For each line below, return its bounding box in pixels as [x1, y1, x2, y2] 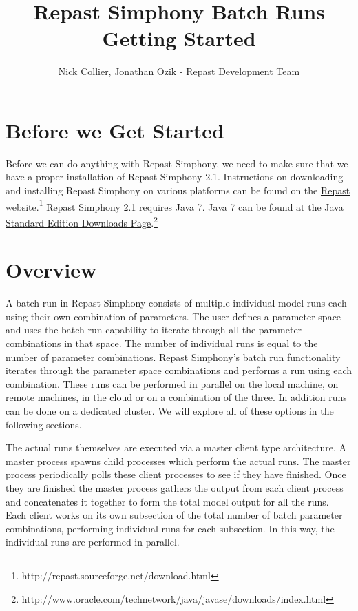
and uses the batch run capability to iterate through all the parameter [6, 322, 302, 337]
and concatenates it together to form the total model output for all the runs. [6, 494, 329, 508]
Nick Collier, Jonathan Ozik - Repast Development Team [58, 64, 300, 79]
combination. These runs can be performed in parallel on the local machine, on [6, 376, 339, 391]
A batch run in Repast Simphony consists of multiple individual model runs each [6, 296, 347, 310]
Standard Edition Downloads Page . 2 [6, 213, 158, 229]
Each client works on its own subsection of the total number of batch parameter [6, 508, 343, 522]
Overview [6, 256, 97, 284]
